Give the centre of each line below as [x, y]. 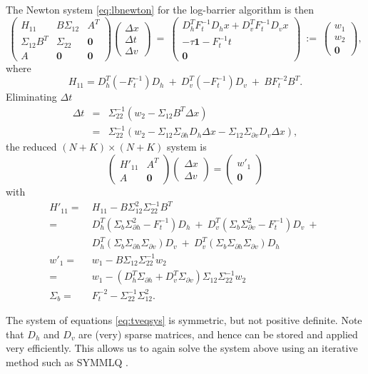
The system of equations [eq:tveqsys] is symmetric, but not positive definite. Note [184, 320]
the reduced [31, 147]
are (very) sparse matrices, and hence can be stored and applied [218, 334]
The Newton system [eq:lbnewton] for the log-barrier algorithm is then [160, 9]
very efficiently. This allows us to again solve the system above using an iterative [182, 348]
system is [186, 147]
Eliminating [31, 97]
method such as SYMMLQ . [67, 362]
